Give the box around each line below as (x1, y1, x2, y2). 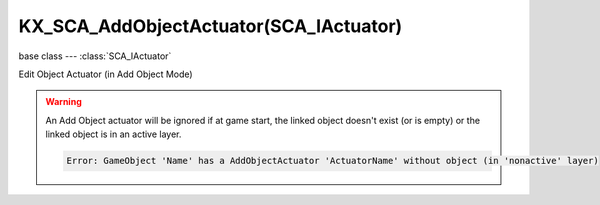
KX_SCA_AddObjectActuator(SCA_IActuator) (18, 15, 403, 37)
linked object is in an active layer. (45, 128, 182, 140)
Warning (45, 96, 82, 108)
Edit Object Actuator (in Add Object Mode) (18, 68, 194, 80)
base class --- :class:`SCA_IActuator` (18, 50, 172, 62)
